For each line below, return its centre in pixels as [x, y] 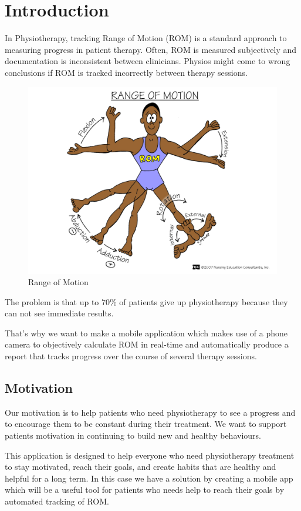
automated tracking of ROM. [57, 501]
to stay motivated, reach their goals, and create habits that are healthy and [141, 467]
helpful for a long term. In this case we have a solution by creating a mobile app [149, 478]
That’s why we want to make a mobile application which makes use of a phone [146, 333]
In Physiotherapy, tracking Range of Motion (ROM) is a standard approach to [146, 38]
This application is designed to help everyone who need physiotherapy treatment [150, 455]
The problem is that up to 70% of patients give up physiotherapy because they [146, 301]
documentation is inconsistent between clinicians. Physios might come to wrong [148, 61]
